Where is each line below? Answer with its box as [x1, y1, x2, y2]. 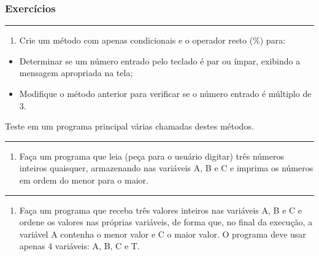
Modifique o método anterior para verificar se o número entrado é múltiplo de [19, 87, 312, 99]
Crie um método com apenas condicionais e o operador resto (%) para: [19, 34, 286, 47]
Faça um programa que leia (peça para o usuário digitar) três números [19, 149, 284, 162]
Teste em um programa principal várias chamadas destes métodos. [5, 120, 254, 133]
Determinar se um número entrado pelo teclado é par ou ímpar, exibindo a [19, 54, 301, 67]
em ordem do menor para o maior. [19, 173, 148, 186]
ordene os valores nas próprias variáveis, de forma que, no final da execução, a [19, 215, 313, 228]
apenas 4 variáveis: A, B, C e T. [19, 239, 140, 252]
